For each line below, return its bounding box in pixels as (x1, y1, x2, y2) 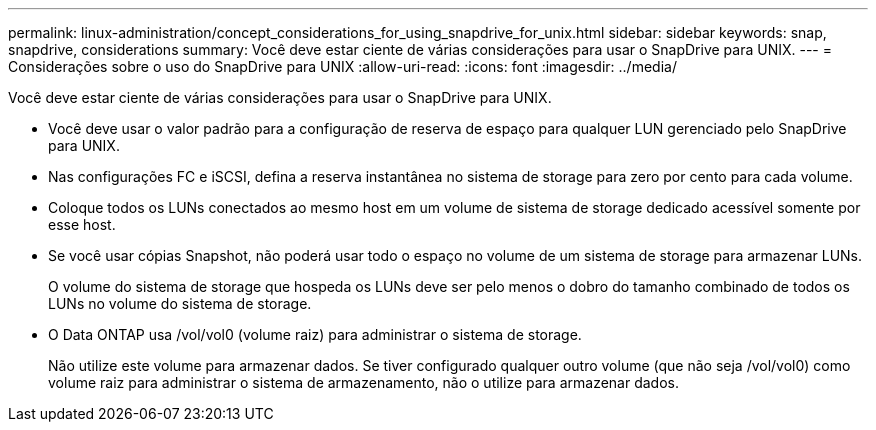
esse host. (48, 216, 116, 233)
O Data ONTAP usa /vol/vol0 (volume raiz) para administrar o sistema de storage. (48, 326, 582, 343)
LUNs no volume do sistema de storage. (48, 295, 312, 312)
